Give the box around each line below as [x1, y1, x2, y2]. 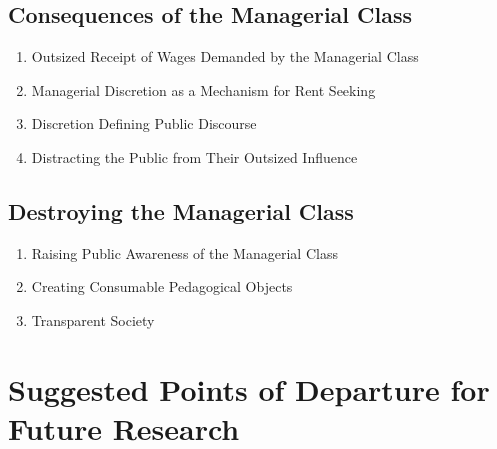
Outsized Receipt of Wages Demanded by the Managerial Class [31, 46, 419, 67]
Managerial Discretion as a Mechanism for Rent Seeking [31, 79, 376, 100]
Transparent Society [31, 309, 155, 330]
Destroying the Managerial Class [8, 195, 354, 226]
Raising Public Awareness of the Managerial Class [31, 242, 338, 263]
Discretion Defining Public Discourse [31, 113, 257, 134]
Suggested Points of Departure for [8, 368, 490, 409]
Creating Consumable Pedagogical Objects [31, 276, 293, 297]
